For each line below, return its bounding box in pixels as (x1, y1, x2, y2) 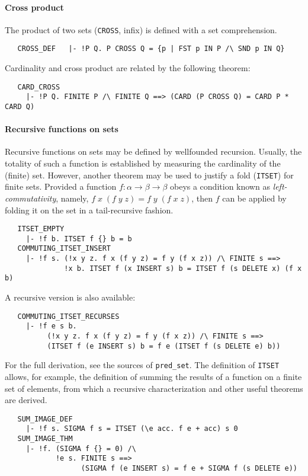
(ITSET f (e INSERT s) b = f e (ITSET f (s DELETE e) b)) (47, 341, 281, 350)
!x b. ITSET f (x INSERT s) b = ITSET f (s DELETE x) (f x (64, 264, 302, 273)
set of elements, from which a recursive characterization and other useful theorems (5, 382, 303, 394)
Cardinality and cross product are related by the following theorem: (5, 62, 251, 74)
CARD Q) (5, 103, 35, 111)
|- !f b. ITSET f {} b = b (25, 234, 132, 243)
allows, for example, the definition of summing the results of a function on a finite (5, 370, 302, 382)
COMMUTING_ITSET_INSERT (17, 244, 111, 253)
